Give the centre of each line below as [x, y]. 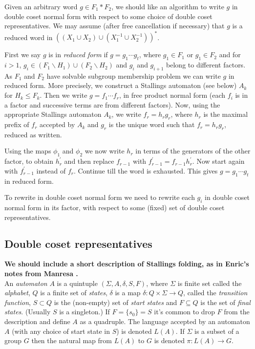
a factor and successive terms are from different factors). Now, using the [112, 104]
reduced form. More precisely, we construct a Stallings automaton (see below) [121, 85]
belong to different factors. [206, 65]
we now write [105, 151]
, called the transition [215, 293]
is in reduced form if [78, 55]
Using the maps [28, 151]
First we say [23, 55]
